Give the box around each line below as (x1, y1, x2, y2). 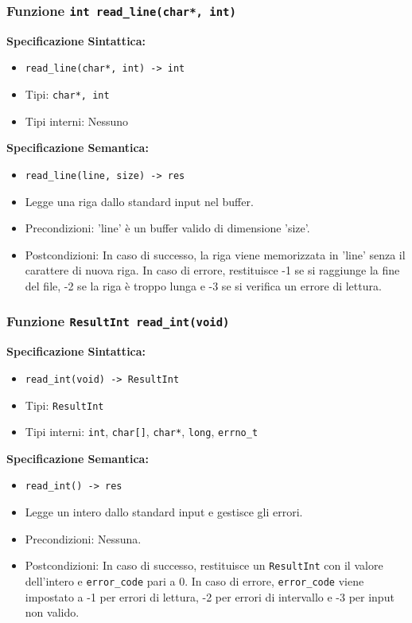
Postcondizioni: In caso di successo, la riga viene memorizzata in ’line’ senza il (25, 246, 406, 263)
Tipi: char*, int (25, 86, 110, 103)
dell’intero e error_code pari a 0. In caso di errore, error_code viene (25, 572, 364, 589)
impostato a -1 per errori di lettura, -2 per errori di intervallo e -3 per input (25, 588, 395, 605)
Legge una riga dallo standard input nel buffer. (25, 193, 254, 209)
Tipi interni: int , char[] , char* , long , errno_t (25, 423, 258, 440)
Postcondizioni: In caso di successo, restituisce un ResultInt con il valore (25, 557, 383, 574)
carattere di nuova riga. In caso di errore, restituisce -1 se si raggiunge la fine (25, 262, 400, 278)
